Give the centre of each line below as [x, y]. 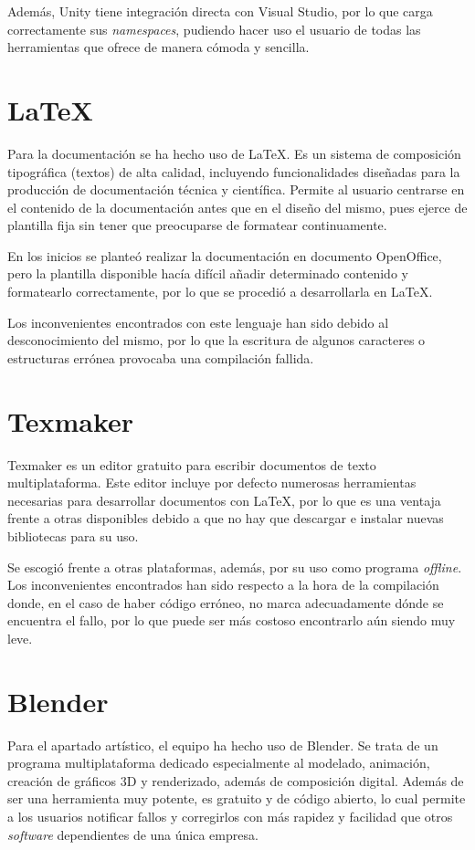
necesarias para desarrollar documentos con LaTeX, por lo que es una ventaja [224, 500]
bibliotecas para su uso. [73, 535]
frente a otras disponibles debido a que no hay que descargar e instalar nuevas [226, 518]
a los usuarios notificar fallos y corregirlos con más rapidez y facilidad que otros [230, 816]
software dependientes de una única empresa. [133, 834]
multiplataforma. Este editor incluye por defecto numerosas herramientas [212, 483]
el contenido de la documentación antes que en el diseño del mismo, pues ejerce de [237, 207]
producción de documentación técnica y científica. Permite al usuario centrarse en [236, 189]
